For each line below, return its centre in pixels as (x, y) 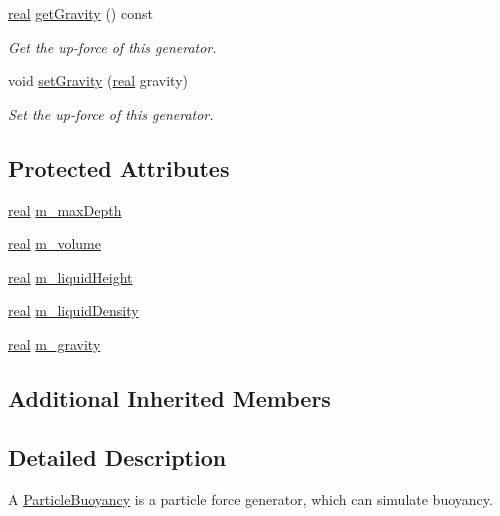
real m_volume (54, 243)
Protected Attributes (119, 167)
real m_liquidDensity (73, 310)
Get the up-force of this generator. (112, 46)
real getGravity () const (80, 13)
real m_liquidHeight (70, 276)
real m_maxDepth (65, 209)
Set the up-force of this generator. (111, 113)
